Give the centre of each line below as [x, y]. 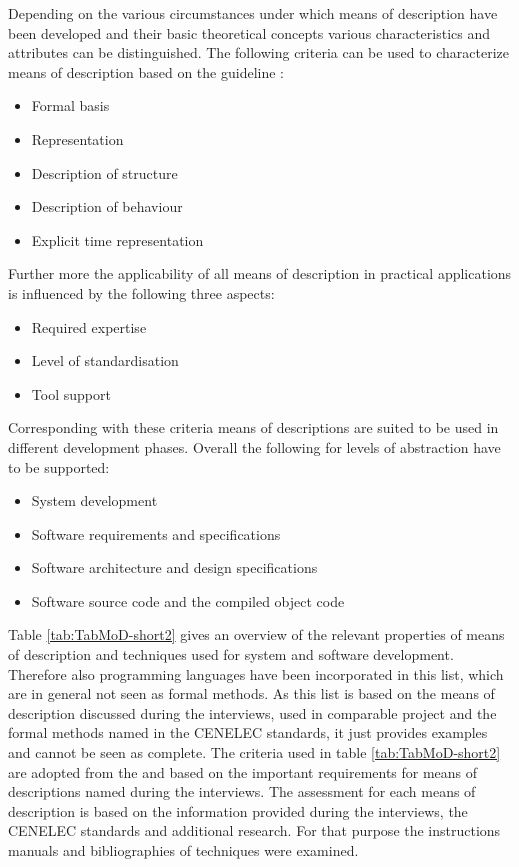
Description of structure [104, 172]
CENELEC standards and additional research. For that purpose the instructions [254, 830]
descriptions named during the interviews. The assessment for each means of [242, 791]
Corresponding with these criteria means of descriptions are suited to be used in [253, 427]
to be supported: [59, 466]
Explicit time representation [117, 239]
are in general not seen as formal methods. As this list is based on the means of [251, 693]
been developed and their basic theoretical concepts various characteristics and [249, 32]
